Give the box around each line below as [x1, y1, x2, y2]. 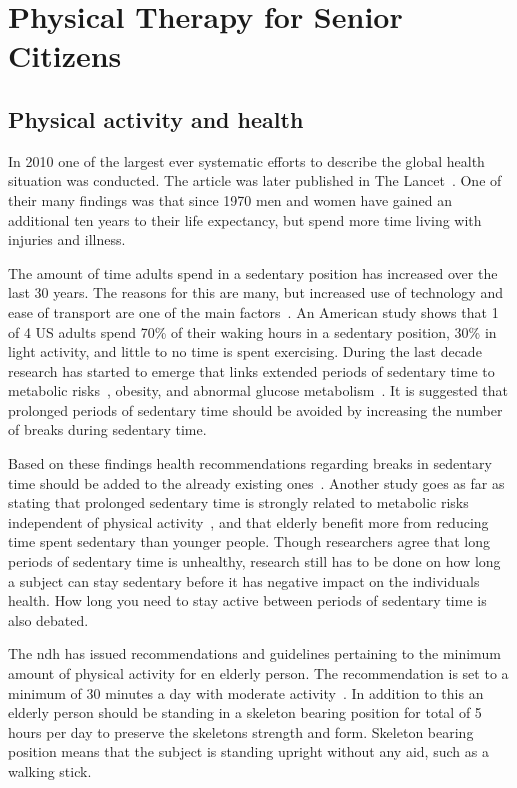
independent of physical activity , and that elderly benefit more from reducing [8, 511, 489, 532]
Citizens [8, 35, 122, 76]
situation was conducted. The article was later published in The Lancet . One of [8, 170, 502, 191]
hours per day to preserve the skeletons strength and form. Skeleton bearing [8, 721, 474, 742]
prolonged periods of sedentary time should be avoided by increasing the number [8, 399, 503, 420]
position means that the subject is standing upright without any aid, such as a [8, 741, 489, 762]
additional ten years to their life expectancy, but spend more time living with [8, 209, 482, 230]
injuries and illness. [8, 229, 126, 250]
